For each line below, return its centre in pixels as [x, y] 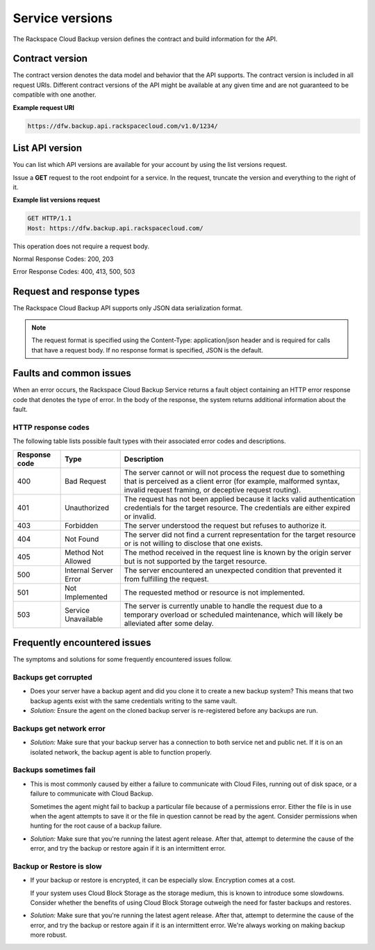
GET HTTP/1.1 [50, 218]
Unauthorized [87, 508]
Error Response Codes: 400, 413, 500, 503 [74, 272]
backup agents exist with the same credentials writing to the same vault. [134, 701]
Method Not [84, 552]
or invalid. [140, 516]
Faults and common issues [72, 373]
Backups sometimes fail [54, 770]
